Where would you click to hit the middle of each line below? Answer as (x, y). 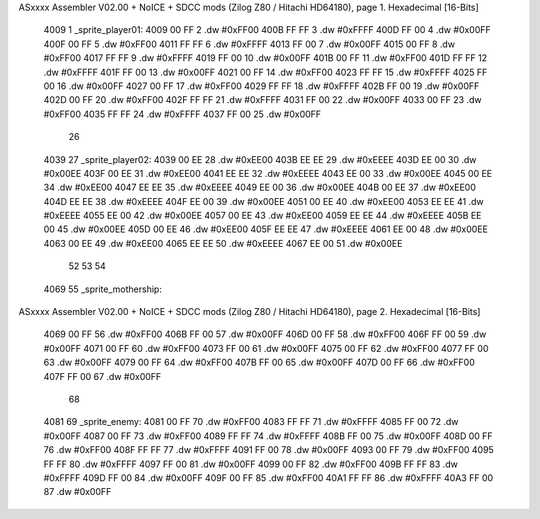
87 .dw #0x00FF (77, 492)
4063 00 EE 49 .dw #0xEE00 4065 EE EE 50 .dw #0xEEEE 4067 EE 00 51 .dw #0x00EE (223, 243)
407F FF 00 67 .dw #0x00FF (102, 376)
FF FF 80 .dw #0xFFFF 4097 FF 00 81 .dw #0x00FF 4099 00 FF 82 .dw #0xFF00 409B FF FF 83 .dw (251, 464)
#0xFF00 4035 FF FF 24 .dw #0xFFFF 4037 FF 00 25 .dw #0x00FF (182, 114)
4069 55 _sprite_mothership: (102, 289)
